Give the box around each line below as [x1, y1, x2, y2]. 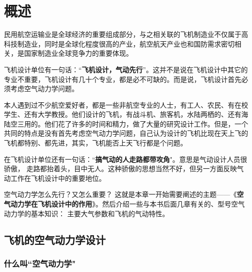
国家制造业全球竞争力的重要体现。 [24, 48, 133, 58]
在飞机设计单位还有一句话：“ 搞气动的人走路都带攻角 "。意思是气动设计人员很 [4, 154, 247, 164]
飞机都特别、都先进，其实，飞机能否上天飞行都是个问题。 [4, 138, 187, 148]
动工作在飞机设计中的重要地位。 [4, 173, 106, 183]
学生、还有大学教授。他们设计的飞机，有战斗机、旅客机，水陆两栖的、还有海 [4, 109, 248, 119]
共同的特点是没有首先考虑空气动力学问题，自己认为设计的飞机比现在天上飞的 [4, 128, 248, 138]
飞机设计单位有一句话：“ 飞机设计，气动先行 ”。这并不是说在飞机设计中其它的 [4, 64, 248, 74]
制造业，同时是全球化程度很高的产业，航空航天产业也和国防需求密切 [17, 38, 235, 48]
